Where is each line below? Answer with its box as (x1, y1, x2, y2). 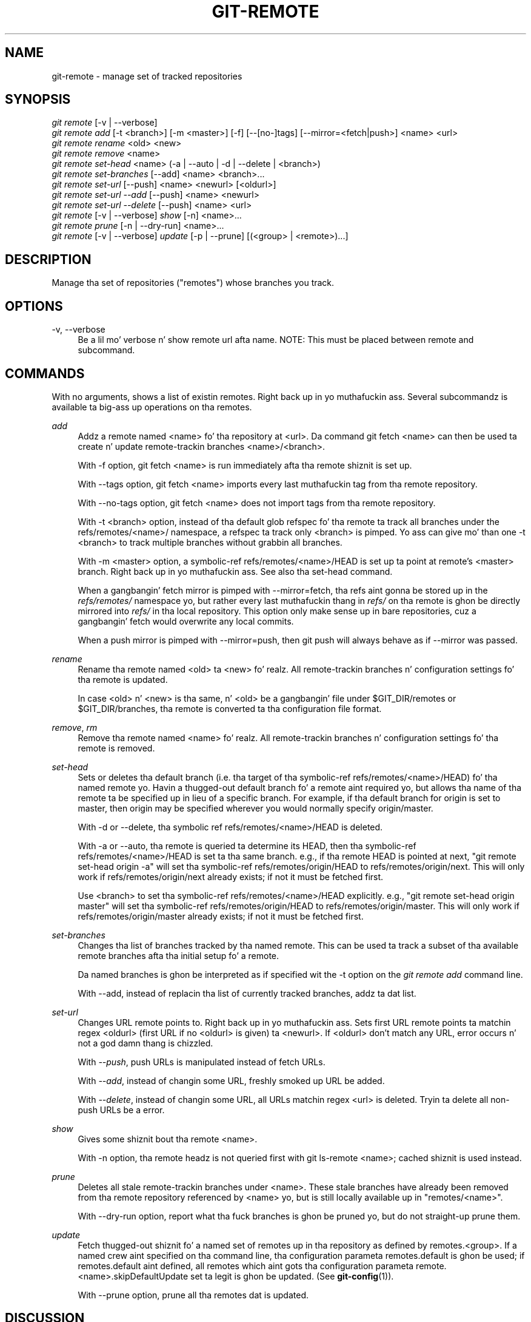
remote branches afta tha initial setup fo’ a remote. (78, 950, 279, 961)
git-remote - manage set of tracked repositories (52, 70, 242, 81)
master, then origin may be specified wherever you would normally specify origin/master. (78, 802, 433, 813)
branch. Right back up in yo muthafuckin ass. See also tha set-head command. (78, 566, 393, 577)
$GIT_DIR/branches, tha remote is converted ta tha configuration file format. (78, 703, 382, 714)
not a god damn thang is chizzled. (78, 1037, 213, 1048)
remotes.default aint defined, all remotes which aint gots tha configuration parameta (78, 1260, 414, 1271)
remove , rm (52, 722, 98, 733)
